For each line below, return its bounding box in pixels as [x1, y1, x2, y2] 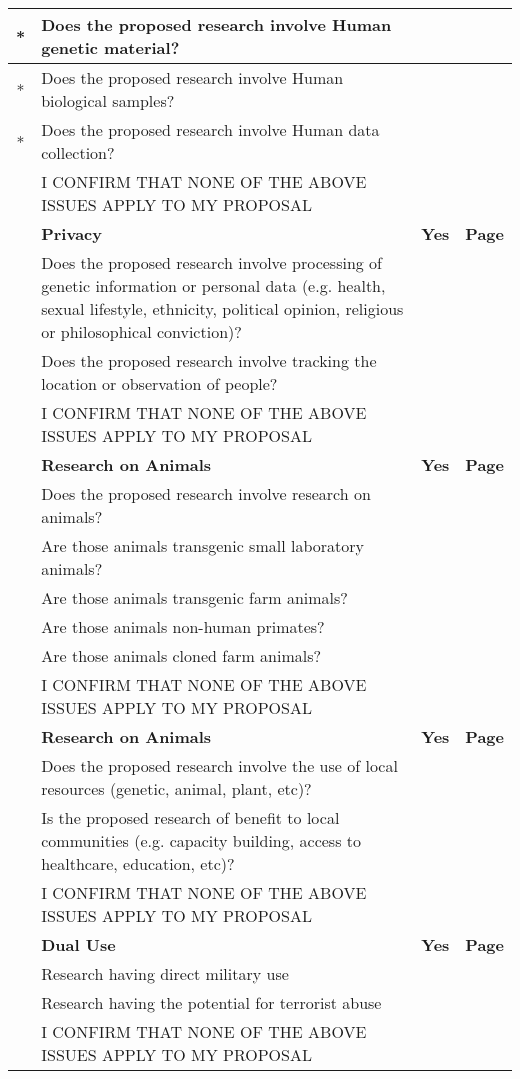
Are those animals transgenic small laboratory [41, 534, 364, 557]
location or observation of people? [41, 372, 278, 395]
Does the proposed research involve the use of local [41, 754, 398, 777]
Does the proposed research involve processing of [41, 251, 383, 274]
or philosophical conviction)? [41, 320, 242, 343]
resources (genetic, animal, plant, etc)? [41, 777, 312, 800]
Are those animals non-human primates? [41, 615, 325, 638]
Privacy [41, 222, 102, 245]
